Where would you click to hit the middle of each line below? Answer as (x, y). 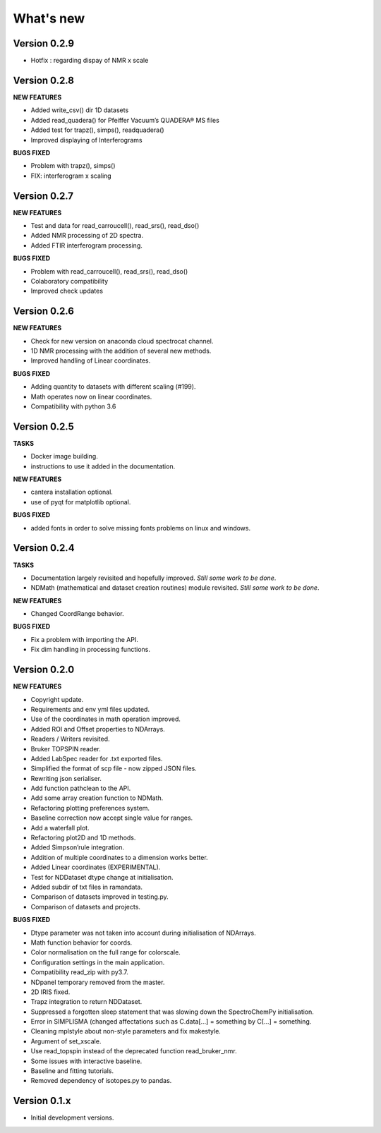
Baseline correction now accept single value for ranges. (112, 818)
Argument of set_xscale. (66, 1041)
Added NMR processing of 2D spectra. (87, 236)
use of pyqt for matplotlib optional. (81, 502)
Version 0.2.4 (44, 548)
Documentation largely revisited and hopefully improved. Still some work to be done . (153, 578)
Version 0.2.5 (43, 426)
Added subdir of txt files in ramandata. (86, 887)
